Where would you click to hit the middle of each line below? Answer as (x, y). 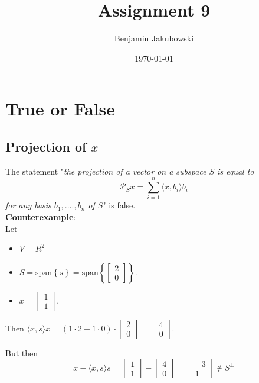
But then (22, 353)
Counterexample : (41, 217)
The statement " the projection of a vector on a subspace (106, 171)
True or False (60, 109)
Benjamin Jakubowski (154, 38)
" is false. (119, 205)
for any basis (28, 205)
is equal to (236, 171)
